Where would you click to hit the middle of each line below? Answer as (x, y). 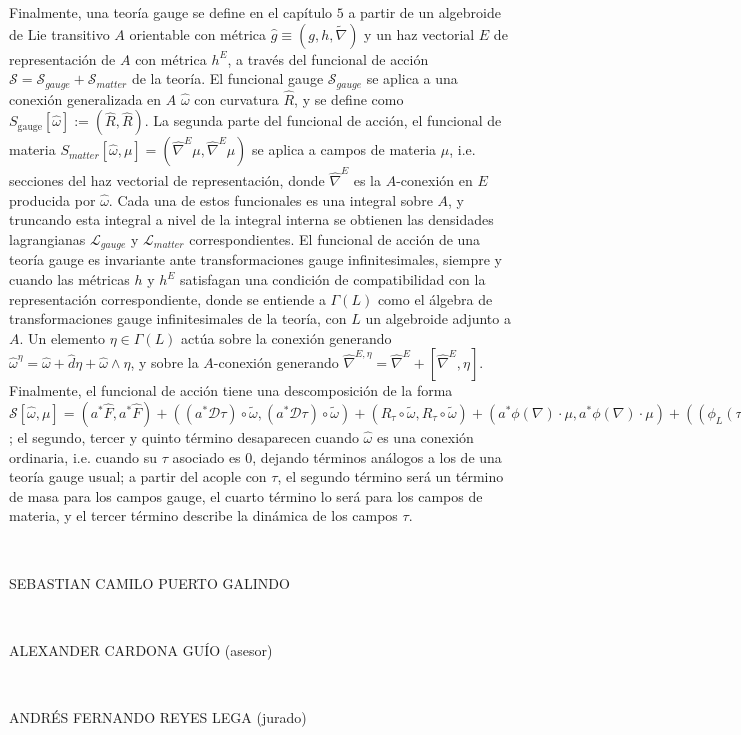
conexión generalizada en (85, 98)
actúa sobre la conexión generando (286, 337)
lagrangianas (47, 238)
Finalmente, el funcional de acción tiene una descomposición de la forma (231, 390)
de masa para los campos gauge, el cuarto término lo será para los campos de (246, 495)
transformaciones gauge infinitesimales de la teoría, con (178, 318)
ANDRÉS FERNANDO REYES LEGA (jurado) (158, 716)
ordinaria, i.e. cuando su (83, 456)
